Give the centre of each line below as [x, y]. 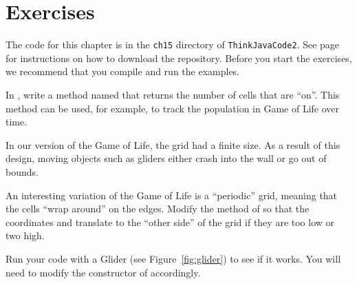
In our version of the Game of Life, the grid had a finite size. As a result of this [173, 144]
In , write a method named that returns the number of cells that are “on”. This [173, 94]
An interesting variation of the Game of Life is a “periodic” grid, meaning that [172, 195]
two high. [25, 235]
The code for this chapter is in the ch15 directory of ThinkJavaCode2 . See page [173, 44]
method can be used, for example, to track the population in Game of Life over [173, 108]
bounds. [22, 171]
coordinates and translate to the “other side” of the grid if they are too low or [170, 222]
